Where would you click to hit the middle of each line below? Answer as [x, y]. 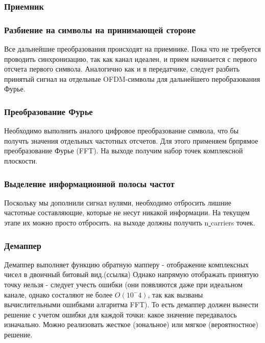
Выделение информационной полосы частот [89, 183]
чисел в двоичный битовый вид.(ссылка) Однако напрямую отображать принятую [131, 274]
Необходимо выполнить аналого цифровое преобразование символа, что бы [122, 131]
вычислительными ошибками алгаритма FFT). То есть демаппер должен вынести [131, 304]
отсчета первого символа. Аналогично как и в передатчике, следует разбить [122, 69]
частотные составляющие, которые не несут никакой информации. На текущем [127, 212]
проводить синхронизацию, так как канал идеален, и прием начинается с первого [130, 59]
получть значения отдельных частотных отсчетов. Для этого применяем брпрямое [131, 140]
